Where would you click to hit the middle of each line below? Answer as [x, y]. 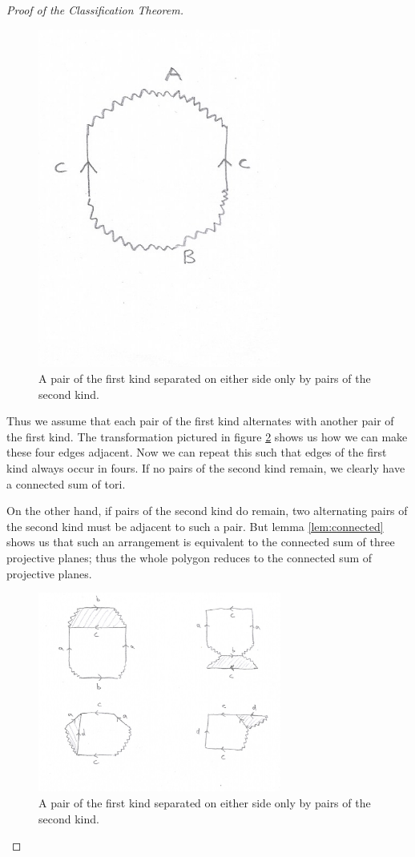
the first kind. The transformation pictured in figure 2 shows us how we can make [207, 436]
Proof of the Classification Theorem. [95, 10]
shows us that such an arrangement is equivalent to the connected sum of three [201, 542]
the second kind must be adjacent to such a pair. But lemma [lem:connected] [195, 526]
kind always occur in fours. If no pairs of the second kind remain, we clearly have [206, 467]
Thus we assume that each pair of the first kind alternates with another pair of [200, 421]
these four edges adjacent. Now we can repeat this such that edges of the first [197, 452]
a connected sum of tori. [66, 483]
